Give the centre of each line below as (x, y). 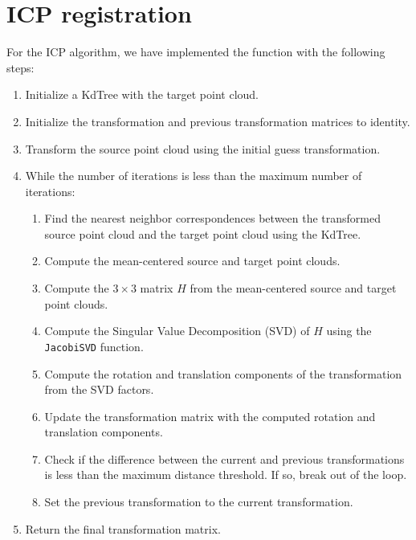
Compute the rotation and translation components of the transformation (223, 373)
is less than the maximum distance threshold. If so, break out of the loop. (226, 475)
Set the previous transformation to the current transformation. (199, 502)
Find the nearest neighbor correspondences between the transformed (212, 218)
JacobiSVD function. (94, 346)
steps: (20, 67)
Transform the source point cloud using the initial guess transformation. (203, 148)
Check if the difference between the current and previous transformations (224, 458)
